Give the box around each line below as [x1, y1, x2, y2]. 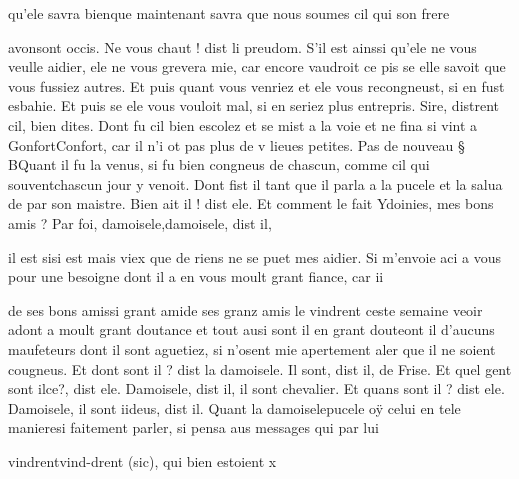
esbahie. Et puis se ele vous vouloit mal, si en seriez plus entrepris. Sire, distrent [8, 95, 500, 116]
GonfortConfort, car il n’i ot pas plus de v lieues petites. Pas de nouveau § [8, 134, 465, 155]
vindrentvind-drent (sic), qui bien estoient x [8, 450, 277, 471]
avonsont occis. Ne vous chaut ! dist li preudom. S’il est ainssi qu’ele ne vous [8, 36, 477, 57]
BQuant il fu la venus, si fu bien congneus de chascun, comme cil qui [8, 154, 430, 175]
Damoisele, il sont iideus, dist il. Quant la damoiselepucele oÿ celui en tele [8, 397, 461, 418]
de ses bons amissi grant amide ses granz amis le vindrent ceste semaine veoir [8, 299, 483, 320]
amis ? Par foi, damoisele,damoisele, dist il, [8, 212, 272, 233]
